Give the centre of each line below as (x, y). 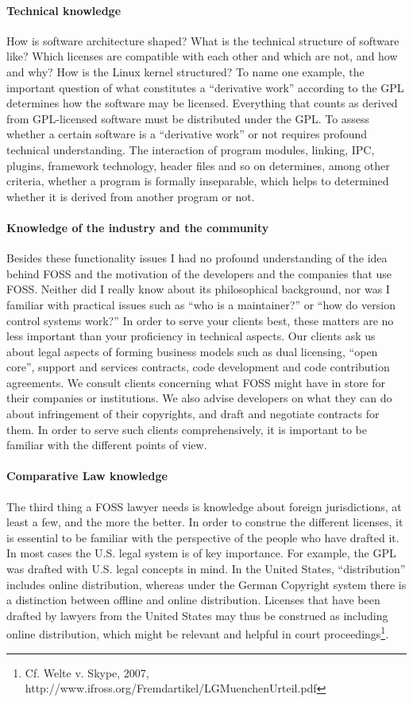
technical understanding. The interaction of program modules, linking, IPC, (191, 149)
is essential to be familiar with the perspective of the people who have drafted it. (203, 537)
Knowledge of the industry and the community (138, 227)
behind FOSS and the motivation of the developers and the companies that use (199, 273)
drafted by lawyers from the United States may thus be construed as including (197, 615)
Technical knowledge (64, 10)
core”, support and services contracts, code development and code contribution (198, 367)
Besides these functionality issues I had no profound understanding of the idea (197, 258)
